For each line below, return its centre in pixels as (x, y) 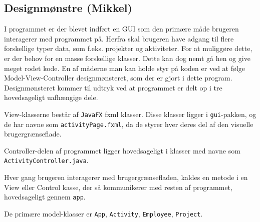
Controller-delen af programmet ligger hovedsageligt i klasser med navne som (122, 150)
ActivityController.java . (46, 160)
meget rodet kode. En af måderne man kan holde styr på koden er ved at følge (125, 68)
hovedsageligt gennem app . (45, 197)
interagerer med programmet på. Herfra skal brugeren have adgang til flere (119, 38)
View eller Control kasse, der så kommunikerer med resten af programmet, (118, 187)
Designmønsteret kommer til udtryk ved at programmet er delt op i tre (113, 87)
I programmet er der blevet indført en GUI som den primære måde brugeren (121, 29)
